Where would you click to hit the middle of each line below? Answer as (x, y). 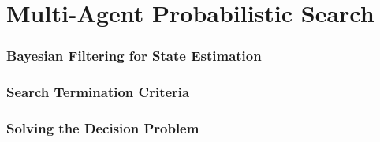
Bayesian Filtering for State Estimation (134, 56)
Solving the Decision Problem (103, 127)
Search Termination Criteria (98, 92)
